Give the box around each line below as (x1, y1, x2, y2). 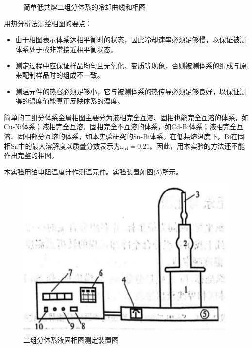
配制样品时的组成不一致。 (22, 70, 104, 80)
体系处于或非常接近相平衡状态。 (15, 44, 118, 54)
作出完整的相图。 (4, 150, 58, 160)
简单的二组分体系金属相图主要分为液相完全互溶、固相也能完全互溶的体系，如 (4, 112, 249, 122)
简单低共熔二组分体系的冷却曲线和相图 (23, 2, 146, 12)
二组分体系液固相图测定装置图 (23, 334, 118, 345)
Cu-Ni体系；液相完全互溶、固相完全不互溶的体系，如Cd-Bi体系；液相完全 (4, 122, 237, 132)
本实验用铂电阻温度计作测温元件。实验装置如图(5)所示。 (4, 166, 183, 176)
